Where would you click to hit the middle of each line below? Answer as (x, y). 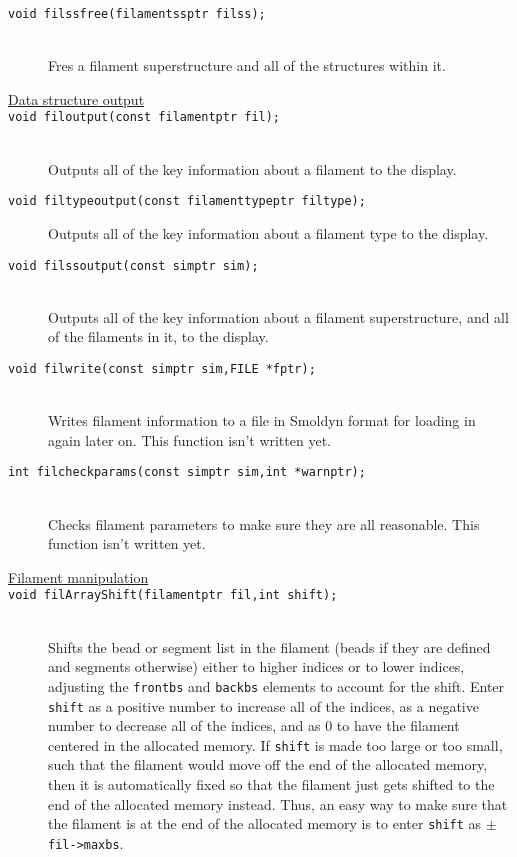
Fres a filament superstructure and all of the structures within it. (247, 65)
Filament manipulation (78, 576)
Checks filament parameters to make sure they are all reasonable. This (264, 523)
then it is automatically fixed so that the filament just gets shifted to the (271, 784)
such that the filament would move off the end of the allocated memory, (268, 764)
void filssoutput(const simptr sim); (133, 265)
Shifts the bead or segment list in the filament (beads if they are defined (269, 646)
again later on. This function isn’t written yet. (189, 439)
